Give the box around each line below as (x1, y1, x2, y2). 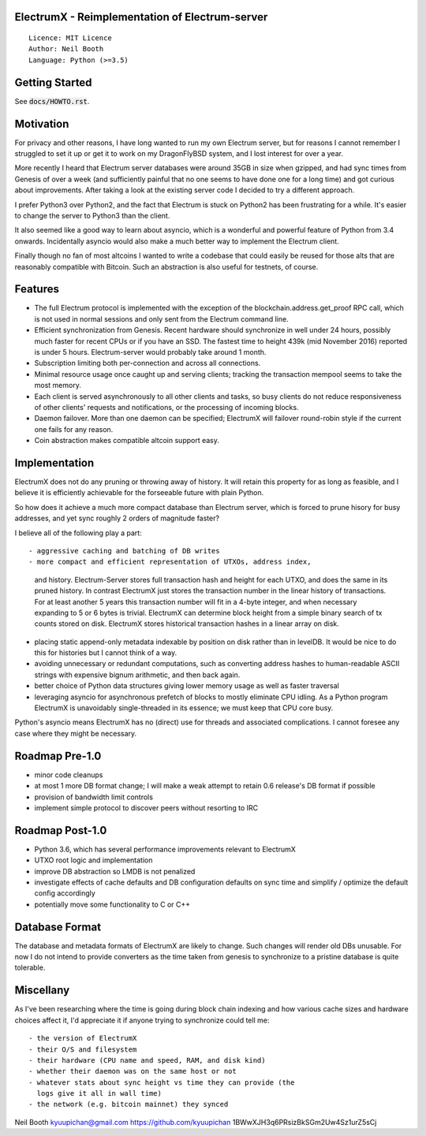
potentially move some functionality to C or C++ (34, 899, 191, 909)
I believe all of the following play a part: (14, 528, 142, 538)
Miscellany (14, 984, 70, 997)
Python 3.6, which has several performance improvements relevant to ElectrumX (34, 844, 296, 854)
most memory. (34, 381, 82, 390)
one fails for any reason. (34, 424, 114, 434)
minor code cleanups (34, 769, 103, 780)
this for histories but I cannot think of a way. (34, 648, 177, 657)
